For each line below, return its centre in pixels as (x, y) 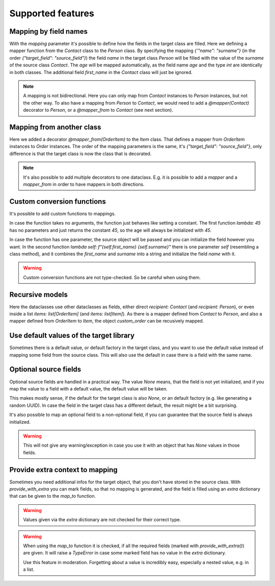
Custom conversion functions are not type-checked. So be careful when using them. (112, 277)
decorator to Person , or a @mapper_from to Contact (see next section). (98, 110)
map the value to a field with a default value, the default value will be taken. (89, 388)
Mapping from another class (55, 127)
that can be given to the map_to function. (53, 496)
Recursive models (39, 294)
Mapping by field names (49, 31)
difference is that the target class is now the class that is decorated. (80, 154)
